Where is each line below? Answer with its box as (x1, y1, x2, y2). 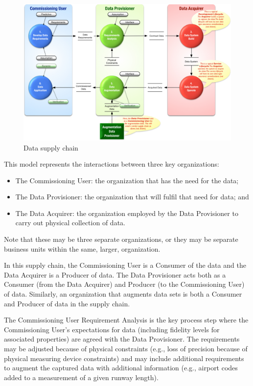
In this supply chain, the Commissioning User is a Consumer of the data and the (4, 260, 246, 270)
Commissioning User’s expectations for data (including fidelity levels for (4, 324, 220, 334)
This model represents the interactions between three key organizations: (4, 159, 219, 169)
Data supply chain (23, 142, 78, 152)
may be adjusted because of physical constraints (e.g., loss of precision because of (4, 343, 248, 353)
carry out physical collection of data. (15, 217, 125, 228)
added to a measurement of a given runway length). (4, 372, 159, 382)
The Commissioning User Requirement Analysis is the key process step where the (4, 315, 249, 325)
